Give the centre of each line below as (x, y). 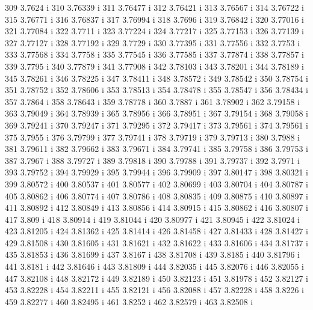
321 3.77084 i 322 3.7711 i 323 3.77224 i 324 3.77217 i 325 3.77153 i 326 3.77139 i (154, 31)
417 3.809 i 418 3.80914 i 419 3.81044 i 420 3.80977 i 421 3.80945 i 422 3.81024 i (152, 219)
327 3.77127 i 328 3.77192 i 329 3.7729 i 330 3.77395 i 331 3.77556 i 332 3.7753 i (152, 42)
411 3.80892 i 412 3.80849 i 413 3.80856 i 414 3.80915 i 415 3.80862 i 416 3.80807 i (156, 208)
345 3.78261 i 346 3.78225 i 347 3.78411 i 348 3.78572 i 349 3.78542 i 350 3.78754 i (156, 78)
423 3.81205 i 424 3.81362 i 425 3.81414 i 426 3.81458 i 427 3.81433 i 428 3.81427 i (156, 231)
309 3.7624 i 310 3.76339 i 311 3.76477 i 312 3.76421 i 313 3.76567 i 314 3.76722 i (154, 7)
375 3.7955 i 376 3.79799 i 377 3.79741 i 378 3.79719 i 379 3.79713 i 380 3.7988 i (152, 137)
